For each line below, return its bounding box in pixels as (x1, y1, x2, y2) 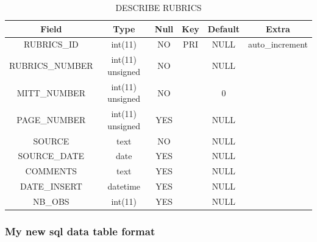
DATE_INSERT (20, 180, 82, 193)
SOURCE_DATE (18, 149, 85, 162)
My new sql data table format (5, 223, 155, 238)
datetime (107, 180, 141, 193)
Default (207, 22, 240, 35)
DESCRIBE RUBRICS (115, 1, 202, 13)
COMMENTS (25, 165, 77, 177)
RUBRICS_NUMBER (9, 59, 93, 72)
